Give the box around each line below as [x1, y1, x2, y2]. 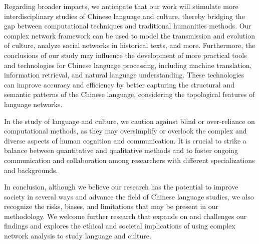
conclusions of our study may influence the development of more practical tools [4, 49, 247, 60]
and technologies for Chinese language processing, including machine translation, [4, 59, 252, 70]
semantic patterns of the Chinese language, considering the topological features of [4, 89, 255, 99]
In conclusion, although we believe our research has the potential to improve [4, 181, 238, 192]
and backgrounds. [4, 164, 58, 175]
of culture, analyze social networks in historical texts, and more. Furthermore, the [4, 40, 255, 50]
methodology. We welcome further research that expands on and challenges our [4, 210, 247, 221]
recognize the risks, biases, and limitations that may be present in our [4, 201, 218, 211]
